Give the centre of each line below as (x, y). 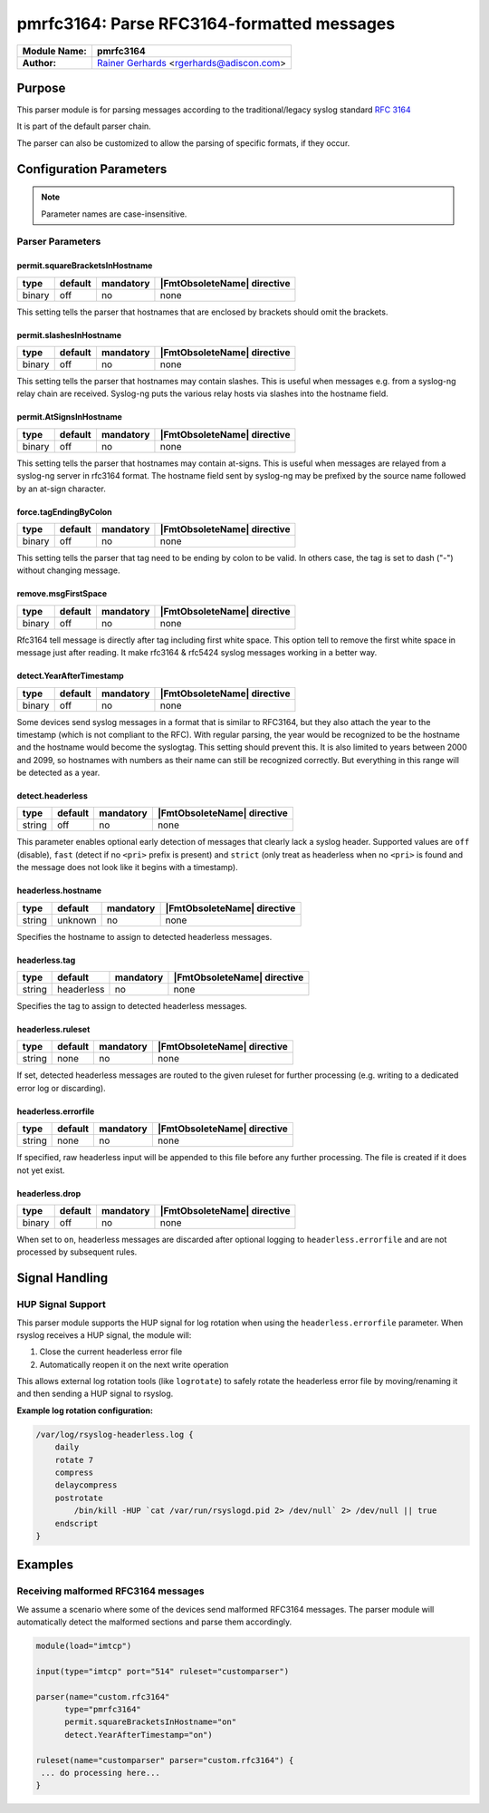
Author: (39, 63)
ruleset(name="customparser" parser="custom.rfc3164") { (165, 1760)
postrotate (79, 1498)
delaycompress (86, 1485)
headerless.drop (49, 1193)
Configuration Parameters (92, 169)
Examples (45, 1565)
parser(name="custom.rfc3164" (103, 1697)
